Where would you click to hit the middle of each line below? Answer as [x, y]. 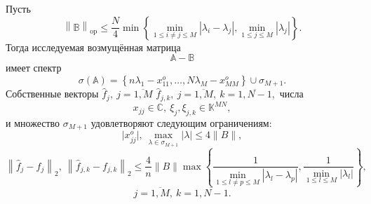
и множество [33, 122]
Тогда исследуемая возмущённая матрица [93, 47]
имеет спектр [34, 68]
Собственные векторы [52, 94]
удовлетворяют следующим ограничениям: [181, 122]
